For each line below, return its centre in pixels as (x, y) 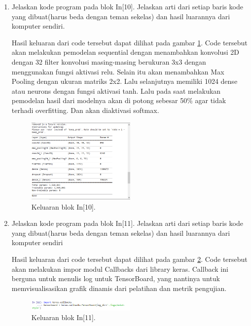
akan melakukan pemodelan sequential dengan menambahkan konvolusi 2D (125, 52)
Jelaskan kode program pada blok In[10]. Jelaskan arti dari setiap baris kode (127, 6)
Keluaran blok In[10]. (63, 206)
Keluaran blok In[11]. (63, 317)
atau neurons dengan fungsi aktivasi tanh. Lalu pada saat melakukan (116, 91)
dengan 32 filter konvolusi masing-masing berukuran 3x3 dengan (109, 61)
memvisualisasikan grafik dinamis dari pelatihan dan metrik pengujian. (119, 288)
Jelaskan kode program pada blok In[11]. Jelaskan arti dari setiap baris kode (127, 223)
